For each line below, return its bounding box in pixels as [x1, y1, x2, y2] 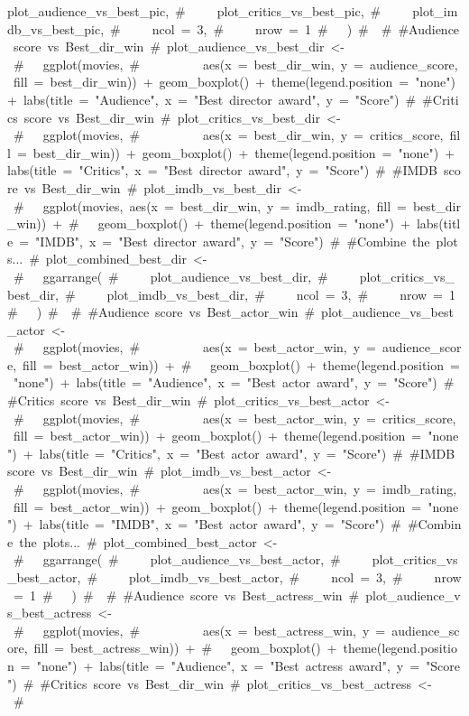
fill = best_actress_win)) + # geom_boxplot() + [33, 638, 337, 657]
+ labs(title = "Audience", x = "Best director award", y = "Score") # [7, 89, 417, 108]
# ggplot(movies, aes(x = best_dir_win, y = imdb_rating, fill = [13, 196, 407, 215]
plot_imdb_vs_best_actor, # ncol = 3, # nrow [129, 568, 462, 586]
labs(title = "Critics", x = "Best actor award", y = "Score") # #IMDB [39, 443, 455, 462]
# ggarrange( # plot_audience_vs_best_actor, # [13, 550, 341, 569]
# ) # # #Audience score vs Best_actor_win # [7, 302, 316, 321]
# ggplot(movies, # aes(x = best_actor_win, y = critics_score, [13, 408, 456, 427]
